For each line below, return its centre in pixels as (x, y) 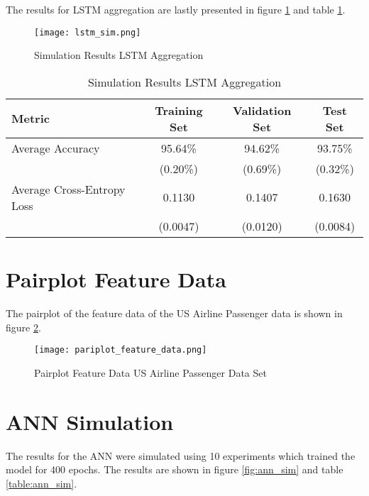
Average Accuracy (56, 148)
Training (179, 110)
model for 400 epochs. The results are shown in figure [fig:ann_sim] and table (175, 469)
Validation (262, 110)
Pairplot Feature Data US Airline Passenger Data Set (150, 372)
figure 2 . (23, 327)
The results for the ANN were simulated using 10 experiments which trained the (181, 455)
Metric (31, 119)
